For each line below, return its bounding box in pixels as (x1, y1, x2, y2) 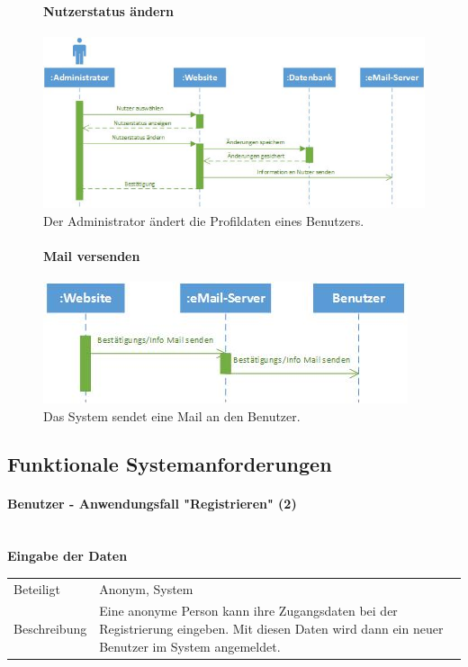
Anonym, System (99, 579, 193, 598)
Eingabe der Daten (7, 546, 128, 565)
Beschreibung (13, 619, 87, 638)
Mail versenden (43, 246, 140, 265)
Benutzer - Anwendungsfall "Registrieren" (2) (7, 494, 297, 513)
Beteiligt (13, 579, 60, 598)
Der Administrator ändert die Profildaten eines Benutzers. (43, 211, 364, 230)
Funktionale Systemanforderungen (7, 450, 332, 478)
